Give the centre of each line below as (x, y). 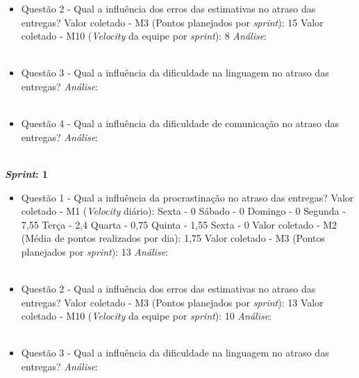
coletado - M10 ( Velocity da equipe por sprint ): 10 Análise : (147, 316)
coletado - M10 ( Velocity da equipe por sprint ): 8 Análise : (144, 36)
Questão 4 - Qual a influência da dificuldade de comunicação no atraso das (180, 123)
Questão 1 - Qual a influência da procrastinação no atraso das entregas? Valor (187, 197)
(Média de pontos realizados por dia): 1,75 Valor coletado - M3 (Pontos (173, 238)
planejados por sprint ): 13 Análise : (94, 251)
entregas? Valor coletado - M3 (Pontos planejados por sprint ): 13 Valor (172, 302)
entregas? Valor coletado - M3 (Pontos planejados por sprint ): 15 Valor (172, 22)
